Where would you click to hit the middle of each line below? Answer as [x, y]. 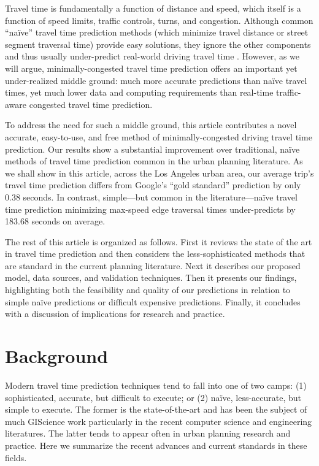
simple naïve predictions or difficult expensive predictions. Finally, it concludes [153, 301]
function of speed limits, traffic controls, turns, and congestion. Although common [159, 20]
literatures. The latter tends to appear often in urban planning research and [148, 433]
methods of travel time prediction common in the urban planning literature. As [154, 161]
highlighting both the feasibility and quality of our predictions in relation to [148, 290]
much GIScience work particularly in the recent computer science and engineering [159, 421]
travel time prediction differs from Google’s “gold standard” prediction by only [153, 185]
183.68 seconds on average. [55, 221]
